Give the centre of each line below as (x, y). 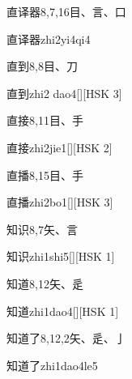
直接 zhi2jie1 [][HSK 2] (60, 147)
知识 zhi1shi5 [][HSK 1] (61, 256)
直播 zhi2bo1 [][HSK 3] (60, 202)
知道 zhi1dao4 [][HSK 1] (63, 311)
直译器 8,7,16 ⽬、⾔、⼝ (66, 11)
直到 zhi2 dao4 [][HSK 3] (64, 93)
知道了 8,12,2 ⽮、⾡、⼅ (66, 338)
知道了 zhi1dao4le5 (52, 365)
